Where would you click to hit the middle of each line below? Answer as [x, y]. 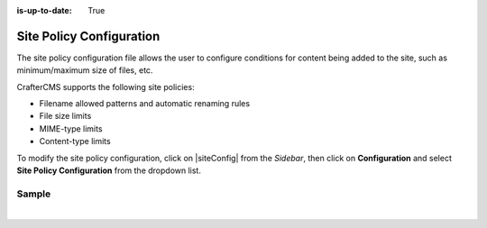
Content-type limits [75, 141]
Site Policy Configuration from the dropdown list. [109, 170]
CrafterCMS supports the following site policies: [106, 87]
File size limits [65, 116]
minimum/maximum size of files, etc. [85, 70]
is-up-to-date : [44, 10]
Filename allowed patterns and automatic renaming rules [145, 104]
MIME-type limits [71, 128]
